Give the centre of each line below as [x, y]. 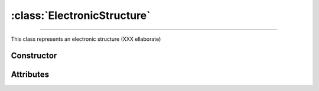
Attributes [30, 75]
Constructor [34, 56]
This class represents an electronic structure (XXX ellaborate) [86, 39]
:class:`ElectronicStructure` [81, 15]
